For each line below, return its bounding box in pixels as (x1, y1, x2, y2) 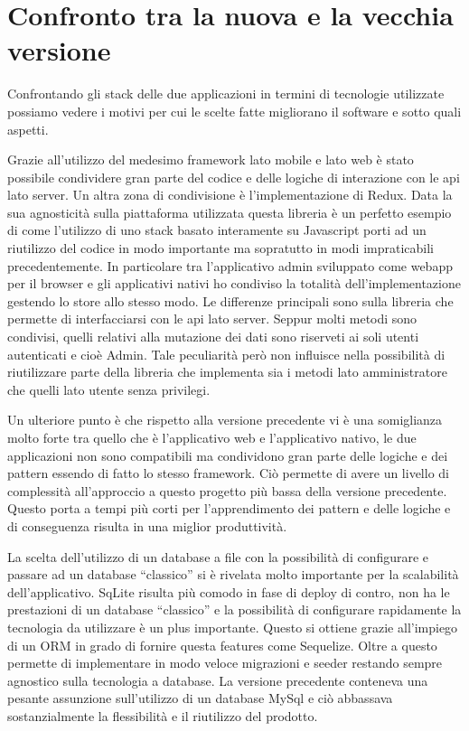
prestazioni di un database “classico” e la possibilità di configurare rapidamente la (7, 600, 462, 619)
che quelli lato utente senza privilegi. (7, 380, 211, 398)
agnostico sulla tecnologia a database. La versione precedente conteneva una (7, 670, 428, 689)
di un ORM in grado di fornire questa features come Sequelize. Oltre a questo (7, 635, 437, 654)
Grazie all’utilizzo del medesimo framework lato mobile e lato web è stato (7, 150, 414, 169)
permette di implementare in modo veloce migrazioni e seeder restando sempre (7, 653, 443, 672)
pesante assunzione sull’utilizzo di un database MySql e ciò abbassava (7, 689, 393, 708)
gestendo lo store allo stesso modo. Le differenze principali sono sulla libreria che (7, 291, 454, 310)
